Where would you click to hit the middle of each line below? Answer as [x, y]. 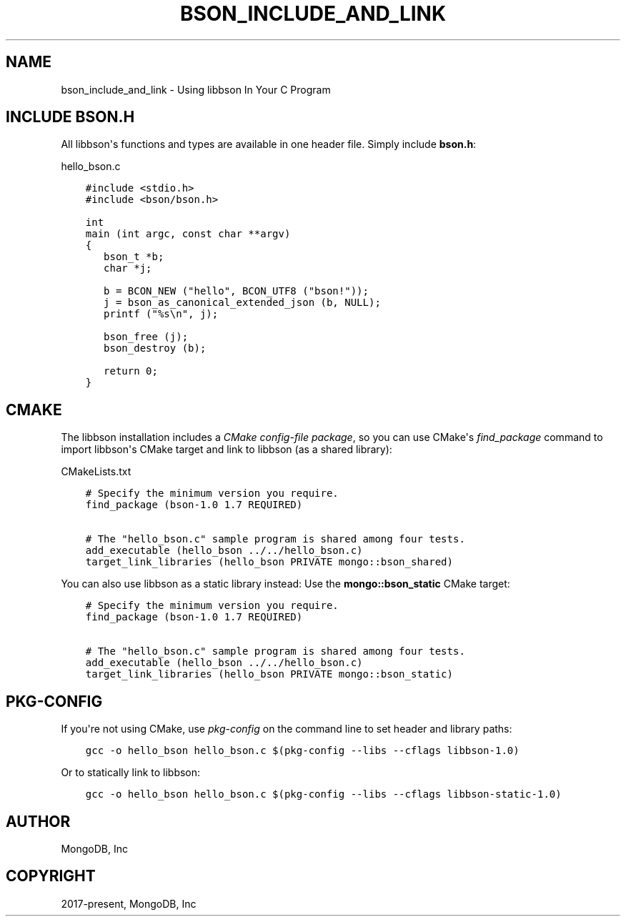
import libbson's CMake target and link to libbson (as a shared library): [227, 450]
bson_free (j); [146, 337]
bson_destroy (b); [155, 348]
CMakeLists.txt [96, 472]
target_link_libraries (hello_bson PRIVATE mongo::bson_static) [269, 674]
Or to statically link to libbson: [131, 773]
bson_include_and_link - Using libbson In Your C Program [196, 89]
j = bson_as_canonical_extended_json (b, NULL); [242, 303]
